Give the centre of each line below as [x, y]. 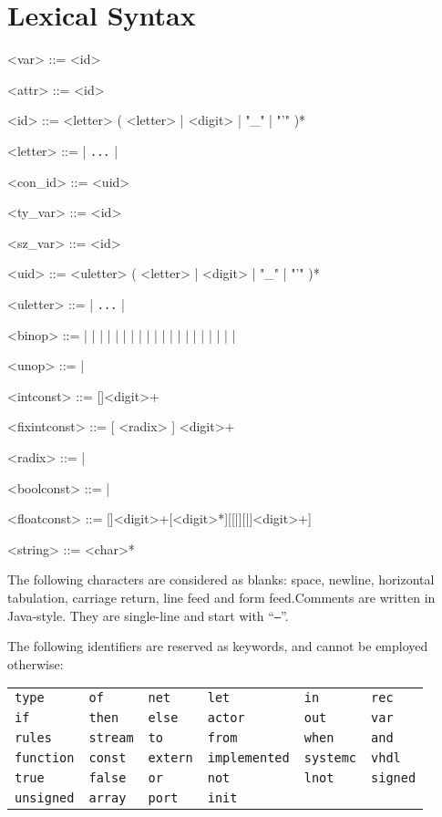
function [45, 758]
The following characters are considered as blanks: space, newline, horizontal [221, 579]
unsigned [45, 798]
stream [111, 738]
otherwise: [36, 663]
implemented [248, 758]
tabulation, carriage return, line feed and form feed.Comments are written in [221, 597]
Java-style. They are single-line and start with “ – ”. [148, 615]
